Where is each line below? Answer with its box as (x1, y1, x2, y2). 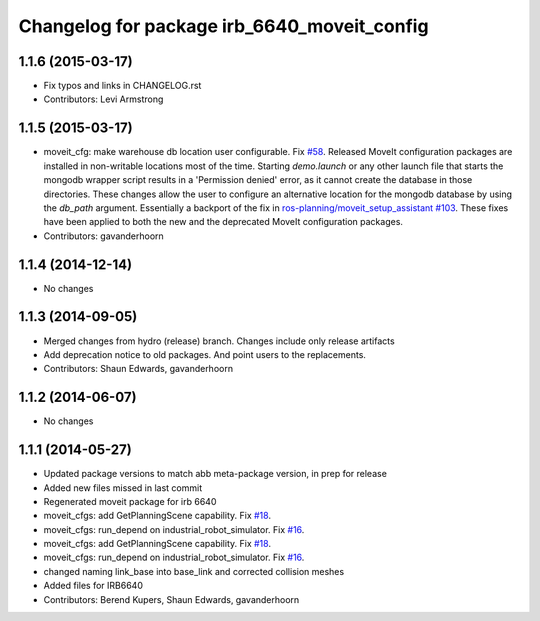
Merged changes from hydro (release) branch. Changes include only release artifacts (43, 335, 395, 347)
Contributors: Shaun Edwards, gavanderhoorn (43, 363, 234, 375)
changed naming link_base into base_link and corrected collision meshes (43, 565, 345, 577)
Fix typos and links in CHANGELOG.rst (43, 80, 202, 92)
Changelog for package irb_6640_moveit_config (18, 15, 429, 37)
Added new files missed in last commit (43, 481, 203, 494)
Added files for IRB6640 (43, 580, 144, 592)
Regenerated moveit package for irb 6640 (43, 495, 217, 507)
